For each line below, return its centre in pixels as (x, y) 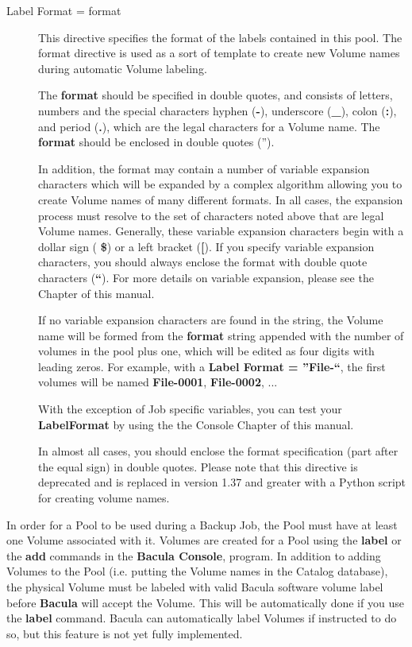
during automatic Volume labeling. (123, 68)
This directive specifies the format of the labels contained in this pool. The (220, 37)
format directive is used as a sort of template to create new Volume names (219, 53)
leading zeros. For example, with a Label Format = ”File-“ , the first (212, 366)
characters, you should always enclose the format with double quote (203, 262)
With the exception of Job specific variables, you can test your (190, 409)
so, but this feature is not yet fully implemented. (125, 633)
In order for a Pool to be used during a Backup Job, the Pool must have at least (202, 524)
